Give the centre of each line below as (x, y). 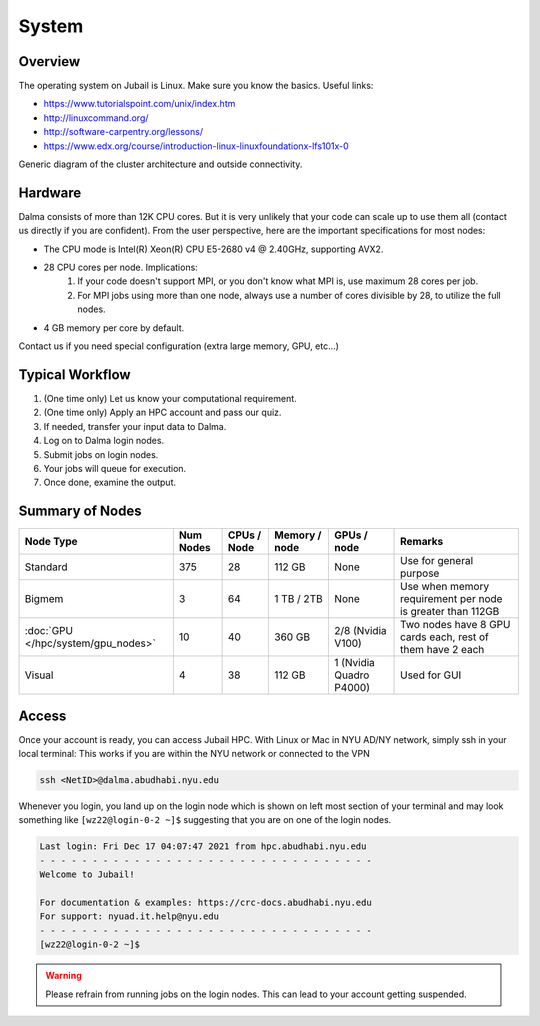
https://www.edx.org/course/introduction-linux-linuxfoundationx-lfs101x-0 (196, 146)
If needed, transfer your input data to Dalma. (135, 426)
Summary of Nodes (80, 511)
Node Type (51, 542)
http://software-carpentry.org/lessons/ (123, 132)
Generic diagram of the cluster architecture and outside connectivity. (160, 164)
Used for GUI (431, 675)
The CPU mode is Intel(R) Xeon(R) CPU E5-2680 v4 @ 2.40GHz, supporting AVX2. (213, 249)
